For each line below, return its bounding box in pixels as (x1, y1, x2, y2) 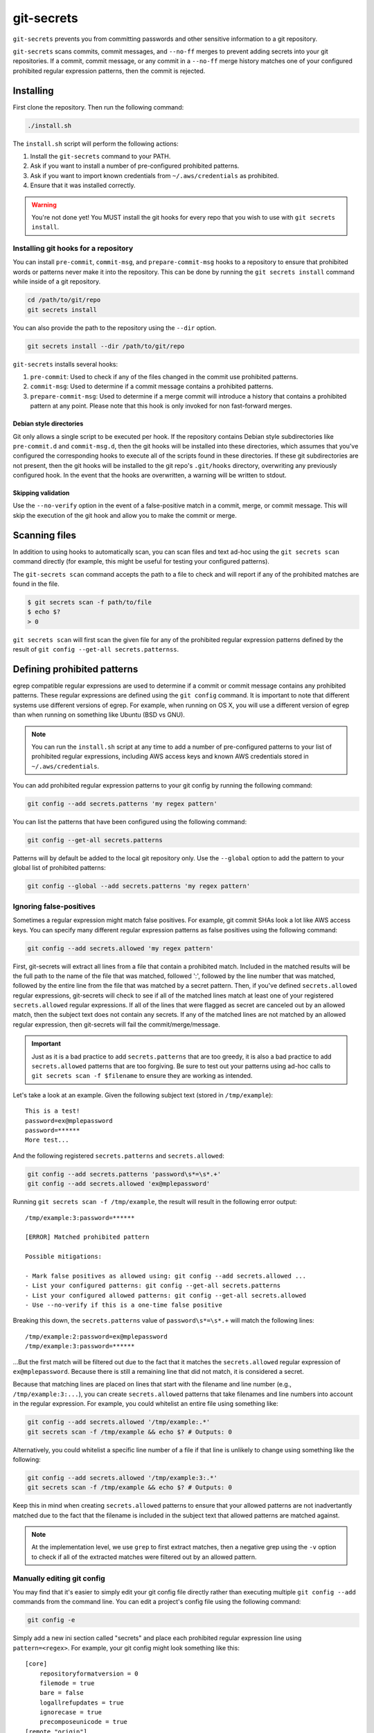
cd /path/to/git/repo (27, 296, 101, 304)
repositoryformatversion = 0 (39, 1669, 139, 1678)
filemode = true (39, 1679, 95, 1687)
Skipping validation (12, 489, 70, 497)
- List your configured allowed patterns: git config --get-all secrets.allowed (25, 1291, 307, 1299)
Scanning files (12, 529, 76, 541)
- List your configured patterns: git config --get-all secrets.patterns (25, 1282, 281, 1289)
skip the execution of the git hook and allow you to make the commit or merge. (12, 511, 237, 519)
